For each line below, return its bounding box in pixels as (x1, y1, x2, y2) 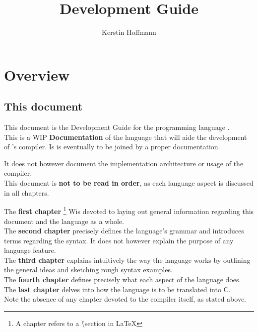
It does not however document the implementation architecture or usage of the (4, 158, 244, 168)
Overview (4, 64, 70, 85)
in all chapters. (4, 187, 49, 198)
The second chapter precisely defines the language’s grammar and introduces (4, 225, 244, 236)
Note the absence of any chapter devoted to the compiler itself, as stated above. (4, 294, 246, 304)
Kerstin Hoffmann (102, 27, 156, 37)
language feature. (4, 245, 56, 255)
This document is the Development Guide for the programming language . (4, 122, 230, 132)
